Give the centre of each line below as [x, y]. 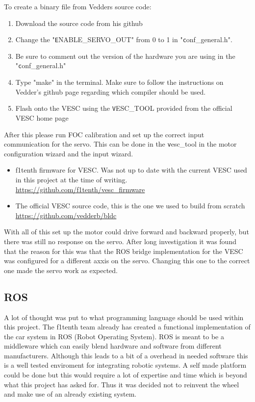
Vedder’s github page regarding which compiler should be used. [111, 91]
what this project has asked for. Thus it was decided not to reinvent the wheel [122, 384]
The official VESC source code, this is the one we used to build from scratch [130, 206]
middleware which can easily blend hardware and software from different [113, 346]
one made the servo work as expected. [61, 270]
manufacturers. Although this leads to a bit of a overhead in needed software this [126, 355]
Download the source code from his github [79, 23]
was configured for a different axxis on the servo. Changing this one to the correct [127, 261]
